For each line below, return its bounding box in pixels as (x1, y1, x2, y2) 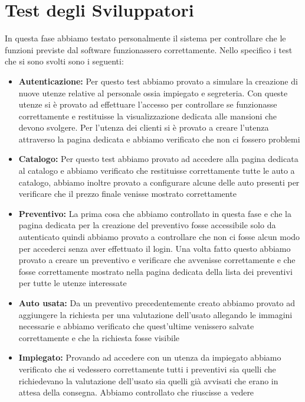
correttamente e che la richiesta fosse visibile (18, 331, 179, 343)
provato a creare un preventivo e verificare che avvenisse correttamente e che (18, 254, 296, 266)
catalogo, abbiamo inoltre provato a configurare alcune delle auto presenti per (18, 176, 300, 188)
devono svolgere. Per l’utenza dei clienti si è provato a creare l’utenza (18, 121, 269, 134)
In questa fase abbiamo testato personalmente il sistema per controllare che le (5, 32, 286, 44)
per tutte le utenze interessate (18, 277, 127, 289)
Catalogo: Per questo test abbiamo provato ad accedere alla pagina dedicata (18, 153, 299, 165)
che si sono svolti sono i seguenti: (5, 55, 124, 67)
